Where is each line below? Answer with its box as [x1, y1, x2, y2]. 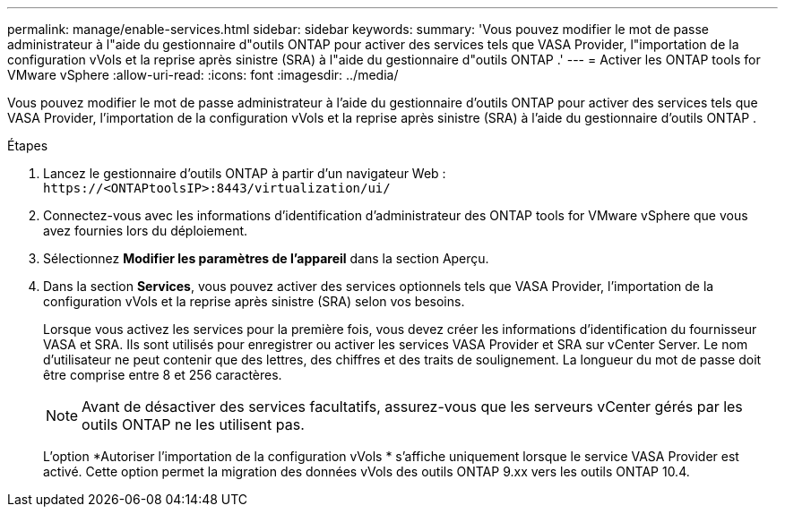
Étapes [7, 138, 48, 153]
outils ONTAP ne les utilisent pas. [82, 415, 305, 433]
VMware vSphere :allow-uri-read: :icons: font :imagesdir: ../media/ [7, 67, 399, 82]
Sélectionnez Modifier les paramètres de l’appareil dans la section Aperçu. [43, 251, 489, 266]
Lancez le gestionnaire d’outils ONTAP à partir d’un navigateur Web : [43, 166, 446, 181]
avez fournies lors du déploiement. [43, 223, 248, 238]
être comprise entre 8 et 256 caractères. [43, 367, 282, 382]
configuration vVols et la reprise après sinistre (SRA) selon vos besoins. [43, 294, 465, 309]
